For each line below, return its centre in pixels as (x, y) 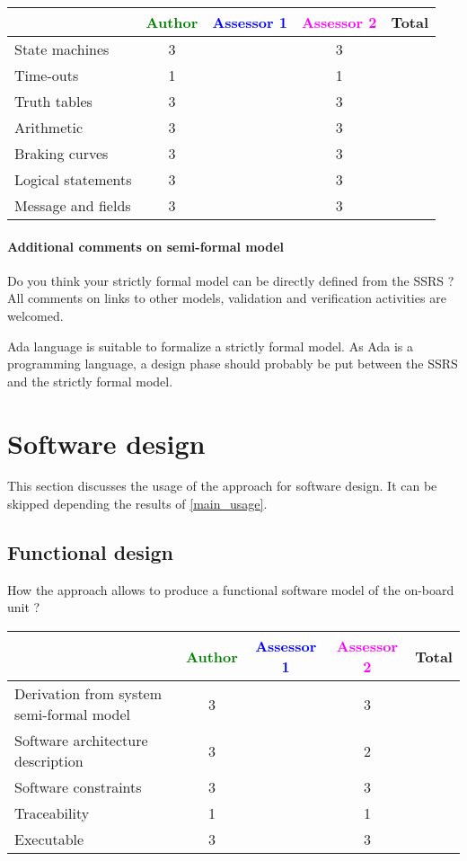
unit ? (24, 607)
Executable (49, 839)
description (49, 761)
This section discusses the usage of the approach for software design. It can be (222, 486)
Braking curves (62, 153)
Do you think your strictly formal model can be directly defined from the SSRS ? (231, 280)
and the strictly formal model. (90, 381)
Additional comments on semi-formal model (146, 246)
